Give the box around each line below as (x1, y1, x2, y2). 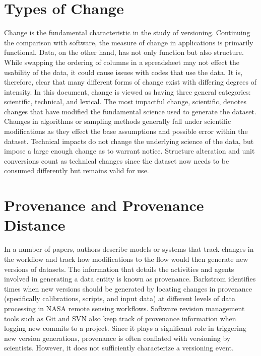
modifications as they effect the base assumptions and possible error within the (4, 126, 248, 136)
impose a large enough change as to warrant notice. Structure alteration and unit (4, 146, 255, 156)
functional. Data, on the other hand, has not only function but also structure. (4, 47, 244, 57)
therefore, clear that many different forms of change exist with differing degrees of (4, 77, 256, 87)
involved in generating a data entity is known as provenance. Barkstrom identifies (4, 273, 256, 284)
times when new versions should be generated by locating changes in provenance (4, 283, 252, 294)
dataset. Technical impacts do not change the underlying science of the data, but (4, 135, 254, 146)
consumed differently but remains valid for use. (4, 165, 149, 176)
